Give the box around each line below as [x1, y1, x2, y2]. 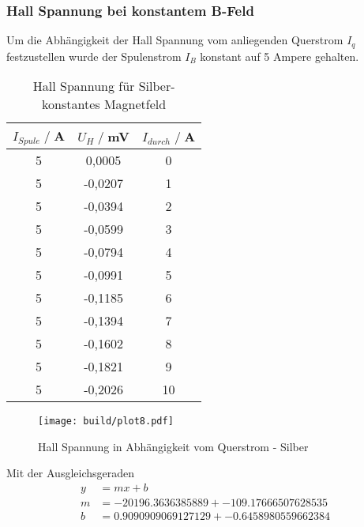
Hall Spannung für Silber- [32, 77, 175, 96]
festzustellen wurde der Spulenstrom [6, 47, 182, 64]
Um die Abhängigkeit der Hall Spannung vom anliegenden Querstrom [6, 32, 343, 48]
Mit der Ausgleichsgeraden [6, 465, 135, 481]
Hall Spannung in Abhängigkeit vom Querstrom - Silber [38, 438, 309, 454]
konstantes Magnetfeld [42, 95, 167, 114]
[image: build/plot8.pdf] [38, 416, 174, 427]
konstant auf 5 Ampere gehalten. [200, 47, 359, 64]
